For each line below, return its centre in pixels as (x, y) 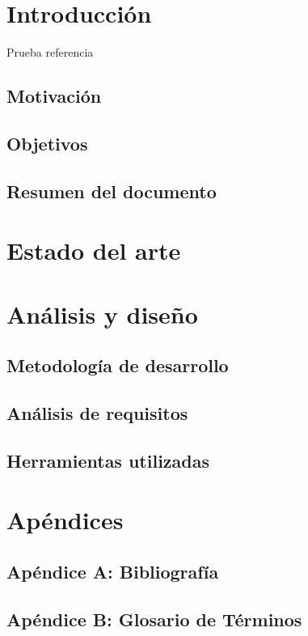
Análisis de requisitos (97, 412)
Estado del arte (94, 250)
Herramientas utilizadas (108, 460)
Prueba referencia (50, 52)
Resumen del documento (112, 191)
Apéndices (65, 520)
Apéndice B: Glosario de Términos (154, 619)
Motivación (54, 96)
